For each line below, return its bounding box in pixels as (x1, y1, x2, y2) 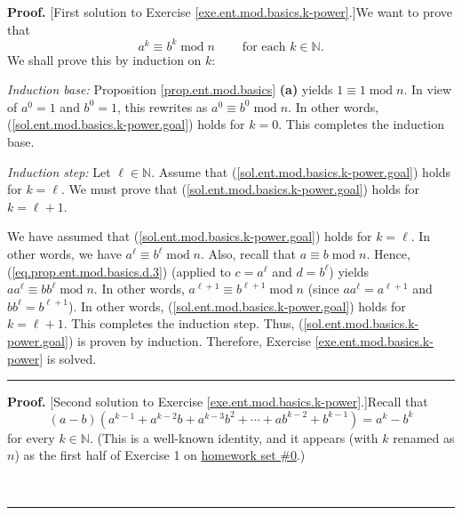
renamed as (393, 428, 455, 447)
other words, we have (7, 245, 122, 263)
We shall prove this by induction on (7, 50, 202, 68)
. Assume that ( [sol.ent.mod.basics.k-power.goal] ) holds (151, 162, 451, 181)
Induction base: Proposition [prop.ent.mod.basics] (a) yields (7, 80, 333, 99)
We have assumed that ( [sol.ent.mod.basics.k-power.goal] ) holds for (7, 227, 372, 245)
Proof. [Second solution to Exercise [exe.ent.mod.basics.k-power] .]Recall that (7, 392, 428, 411)
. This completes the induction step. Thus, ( (63, 314, 304, 333)
